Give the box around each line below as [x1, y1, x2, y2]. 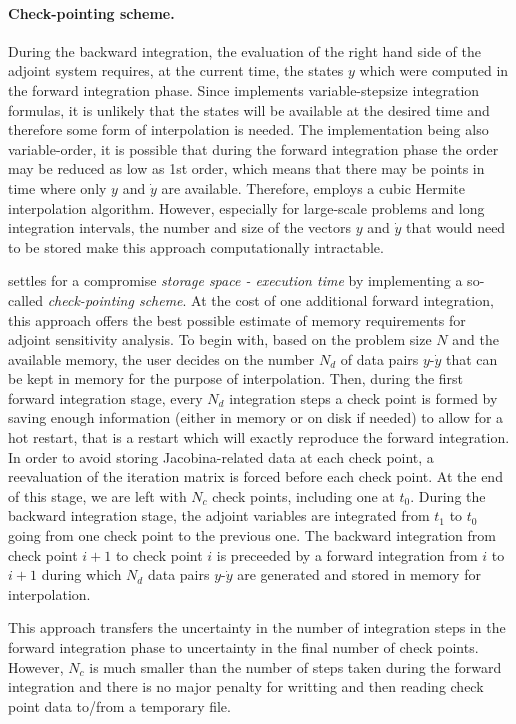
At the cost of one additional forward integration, [191, 289, 494, 310]
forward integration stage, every [8, 387, 203, 408]
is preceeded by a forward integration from [216, 544, 478, 565]
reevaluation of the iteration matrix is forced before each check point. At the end [8, 466, 503, 487]
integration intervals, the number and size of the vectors [8, 217, 351, 238]
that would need [405, 217, 506, 238]
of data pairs [340, 348, 419, 369]
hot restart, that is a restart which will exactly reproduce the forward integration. [8, 427, 510, 448]
